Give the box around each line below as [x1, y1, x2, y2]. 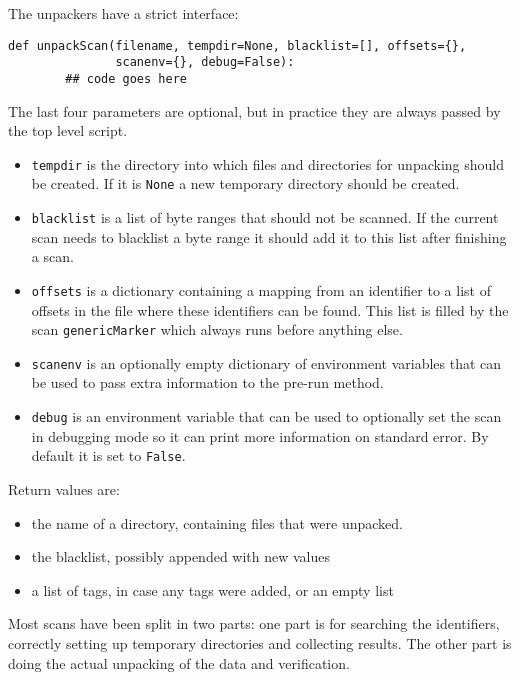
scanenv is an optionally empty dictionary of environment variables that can [31, 352, 502, 373]
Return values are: [8, 478, 120, 499]
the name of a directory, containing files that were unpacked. [31, 512, 403, 533]
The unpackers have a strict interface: [8, 3, 239, 23]
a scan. [31, 246, 74, 267]
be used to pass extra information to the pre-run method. [31, 372, 384, 393]
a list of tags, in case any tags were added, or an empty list [31, 579, 394, 600]
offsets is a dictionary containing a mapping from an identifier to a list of [31, 279, 491, 300]
